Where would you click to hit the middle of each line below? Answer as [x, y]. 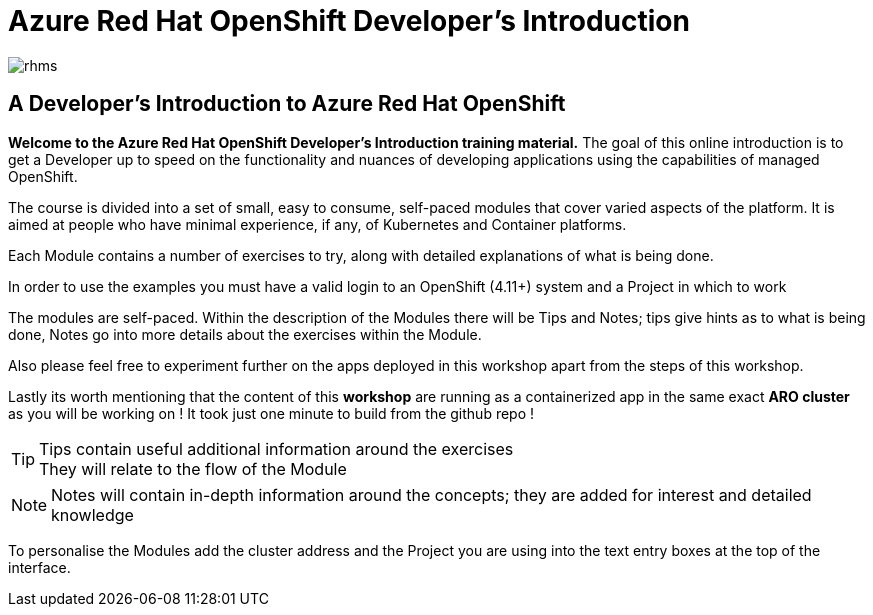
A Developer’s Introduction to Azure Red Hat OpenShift [287, 104]
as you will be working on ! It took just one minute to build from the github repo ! [271, 413]
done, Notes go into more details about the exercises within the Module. [245, 334]
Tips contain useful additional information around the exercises [276, 448]
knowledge [92, 514]
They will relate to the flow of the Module [193, 468]
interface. [39, 567]
